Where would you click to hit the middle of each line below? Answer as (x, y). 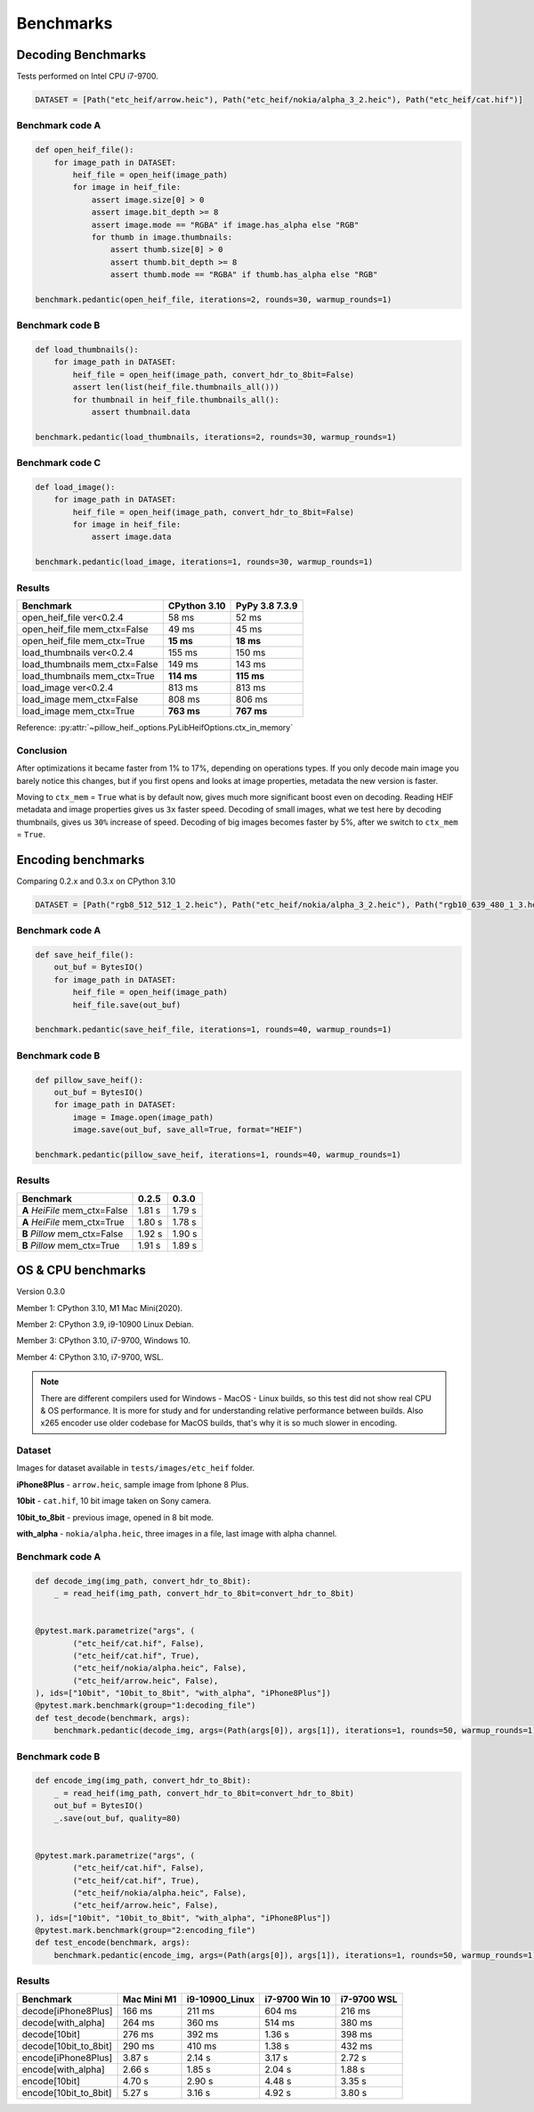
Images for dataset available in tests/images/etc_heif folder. (136, 1468)
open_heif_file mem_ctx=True (84, 640)
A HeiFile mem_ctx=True (73, 1222)
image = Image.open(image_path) (143, 1117)
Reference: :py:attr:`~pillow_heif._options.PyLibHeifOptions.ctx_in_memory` (155, 727)
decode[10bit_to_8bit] (67, 2046)
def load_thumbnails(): (87, 350)
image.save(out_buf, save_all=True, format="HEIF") (188, 1130)
